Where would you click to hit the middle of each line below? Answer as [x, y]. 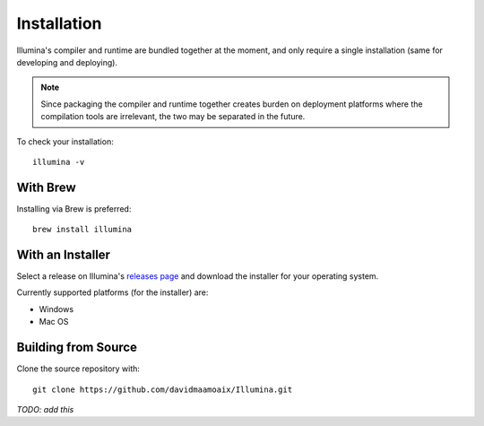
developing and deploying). [67, 62]
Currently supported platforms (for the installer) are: [112, 292]
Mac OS [54, 322]
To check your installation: [65, 141]
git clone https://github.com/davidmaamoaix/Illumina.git [163, 389]
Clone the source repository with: [78, 369]
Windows [56, 309]
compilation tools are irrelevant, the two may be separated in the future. [173, 117]
